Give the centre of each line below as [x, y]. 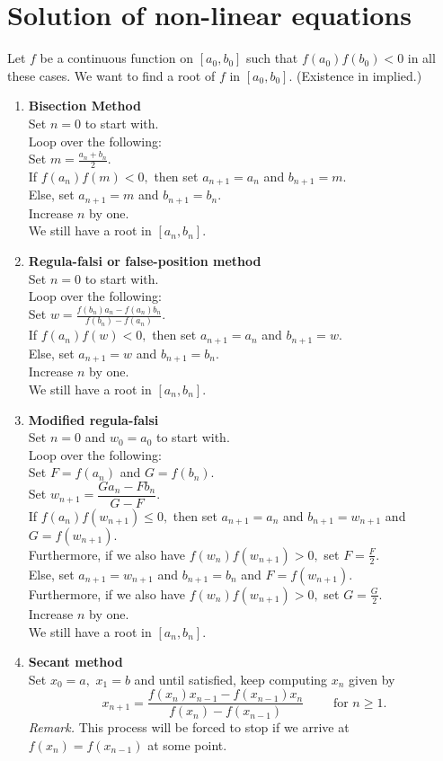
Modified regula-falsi [93, 419]
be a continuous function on [117, 58]
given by [372, 679]
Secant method [75, 662]
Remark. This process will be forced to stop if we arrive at [189, 727]
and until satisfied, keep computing [231, 679]
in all [421, 58]
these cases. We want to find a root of [111, 75]
